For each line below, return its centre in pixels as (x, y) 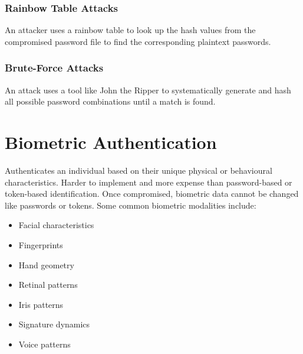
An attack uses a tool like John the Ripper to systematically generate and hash (148, 90)
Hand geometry (46, 264)
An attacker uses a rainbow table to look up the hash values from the (130, 30)
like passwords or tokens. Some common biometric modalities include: (131, 205)
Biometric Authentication (111, 142)
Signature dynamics (54, 324)
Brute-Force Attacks (54, 68)
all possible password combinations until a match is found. (110, 101)
